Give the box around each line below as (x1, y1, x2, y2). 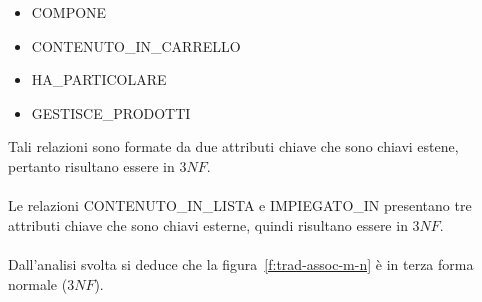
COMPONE (31, 2, 107, 22)
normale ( (8, 273, 68, 294)
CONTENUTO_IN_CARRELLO (31, 35, 241, 56)
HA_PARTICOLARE (31, 69, 167, 90)
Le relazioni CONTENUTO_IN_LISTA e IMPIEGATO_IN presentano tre (8, 195, 472, 216)
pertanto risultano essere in (8, 155, 175, 176)
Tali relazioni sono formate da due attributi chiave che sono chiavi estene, (8, 136, 459, 157)
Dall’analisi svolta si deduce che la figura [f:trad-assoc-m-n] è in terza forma (8, 253, 474, 274)
